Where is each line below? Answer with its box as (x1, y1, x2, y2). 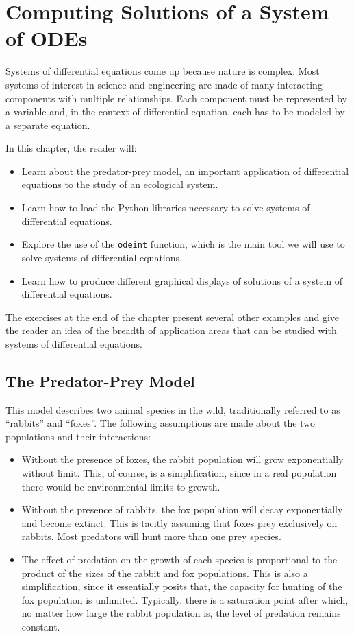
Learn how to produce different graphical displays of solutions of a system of (21, 273, 343, 287)
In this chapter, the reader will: (5, 141, 137, 155)
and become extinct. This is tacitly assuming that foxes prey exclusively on (21, 515, 338, 530)
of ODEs (5, 24, 88, 52)
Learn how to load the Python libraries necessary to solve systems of (21, 200, 310, 215)
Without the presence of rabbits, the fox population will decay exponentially (21, 502, 343, 517)
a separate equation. (5, 117, 90, 132)
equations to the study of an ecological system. (21, 177, 218, 191)
